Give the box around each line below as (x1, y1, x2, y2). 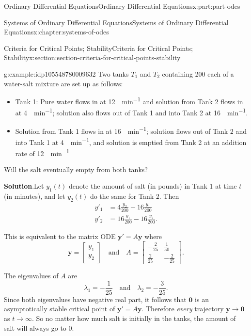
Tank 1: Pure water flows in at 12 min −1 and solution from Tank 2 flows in (15, 95, 243, 106)
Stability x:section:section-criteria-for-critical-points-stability (4, 52, 181, 63)
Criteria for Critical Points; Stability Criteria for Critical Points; (4, 43, 193, 53)
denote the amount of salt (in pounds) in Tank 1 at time (68, 181, 237, 191)
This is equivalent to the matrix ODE (4, 231, 116, 241)
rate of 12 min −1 (15, 147, 69, 158)
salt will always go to (4, 322, 66, 333)
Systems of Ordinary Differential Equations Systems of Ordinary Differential (4, 17, 229, 27)
